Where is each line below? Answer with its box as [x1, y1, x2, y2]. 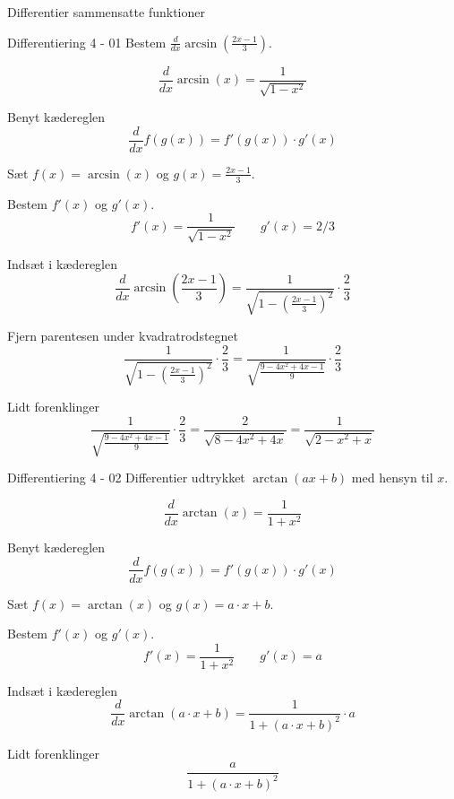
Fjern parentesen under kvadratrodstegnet [7, 326, 239, 345]
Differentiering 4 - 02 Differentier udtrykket [7, 468, 245, 487]
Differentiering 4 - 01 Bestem [7, 32, 167, 51]
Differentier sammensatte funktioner [7, 3, 205, 21]
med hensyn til [351, 468, 433, 487]
